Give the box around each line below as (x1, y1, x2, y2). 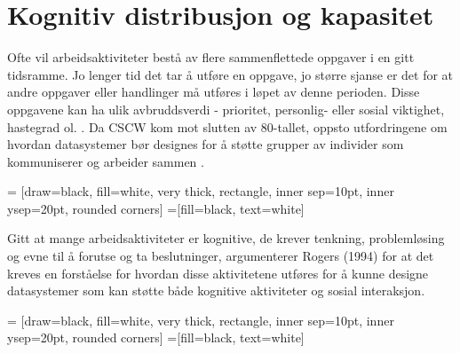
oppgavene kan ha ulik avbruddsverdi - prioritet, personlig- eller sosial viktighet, (7, 99, 445, 118)
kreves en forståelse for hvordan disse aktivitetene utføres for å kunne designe (7, 263, 429, 282)
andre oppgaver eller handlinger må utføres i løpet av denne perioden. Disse (7, 82, 420, 101)
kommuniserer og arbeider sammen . (7, 152, 204, 170)
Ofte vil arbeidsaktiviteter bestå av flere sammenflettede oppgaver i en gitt (7, 48, 415, 67)
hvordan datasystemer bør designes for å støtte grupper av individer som (7, 135, 404, 153)
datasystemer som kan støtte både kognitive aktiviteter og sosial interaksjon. (7, 281, 425, 300)
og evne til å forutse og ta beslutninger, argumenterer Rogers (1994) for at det (7, 247, 434, 265)
